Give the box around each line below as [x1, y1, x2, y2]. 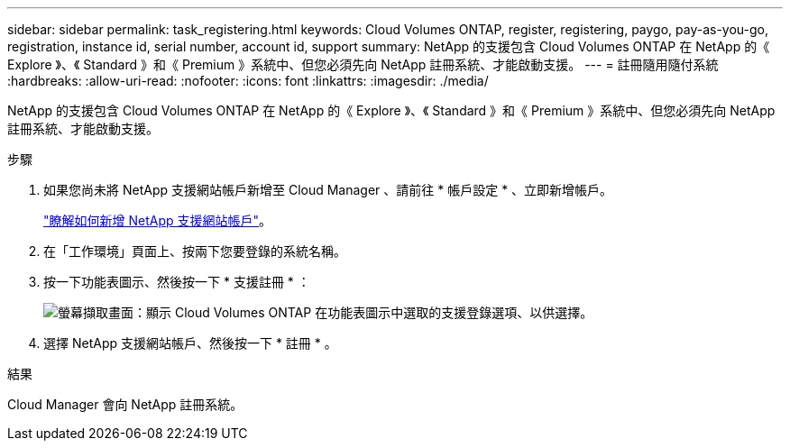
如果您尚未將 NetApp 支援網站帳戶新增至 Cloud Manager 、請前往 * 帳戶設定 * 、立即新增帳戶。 [43, 182, 613, 197]
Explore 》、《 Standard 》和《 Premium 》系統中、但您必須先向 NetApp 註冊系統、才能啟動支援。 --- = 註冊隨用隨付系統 [7, 57, 719, 72]
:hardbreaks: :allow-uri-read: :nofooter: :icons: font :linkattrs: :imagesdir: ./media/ [7, 73, 489, 88]
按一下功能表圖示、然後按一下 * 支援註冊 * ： [43, 274, 310, 289]
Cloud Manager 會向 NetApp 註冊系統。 [7, 397, 243, 412]
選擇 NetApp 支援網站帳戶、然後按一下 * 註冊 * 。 [43, 335, 337, 351]
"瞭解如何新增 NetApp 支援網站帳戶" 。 [43, 213, 272, 228]
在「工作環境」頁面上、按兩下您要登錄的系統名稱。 [43, 243, 346, 259]
